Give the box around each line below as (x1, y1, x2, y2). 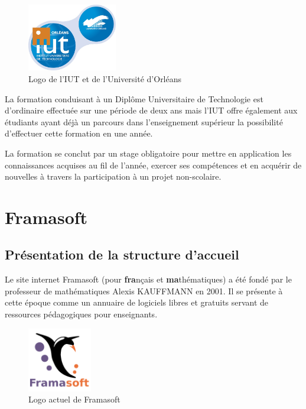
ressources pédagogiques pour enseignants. (5, 308, 158, 320)
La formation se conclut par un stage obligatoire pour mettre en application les (5, 147, 292, 159)
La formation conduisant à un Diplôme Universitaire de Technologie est (5, 92, 263, 105)
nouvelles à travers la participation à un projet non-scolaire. (5, 170, 222, 183)
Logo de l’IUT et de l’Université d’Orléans (28, 72, 182, 85)
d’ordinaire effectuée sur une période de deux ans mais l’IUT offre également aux (5, 104, 298, 116)
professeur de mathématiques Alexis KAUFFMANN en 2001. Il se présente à (5, 284, 283, 297)
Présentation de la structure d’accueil (5, 245, 239, 264)
